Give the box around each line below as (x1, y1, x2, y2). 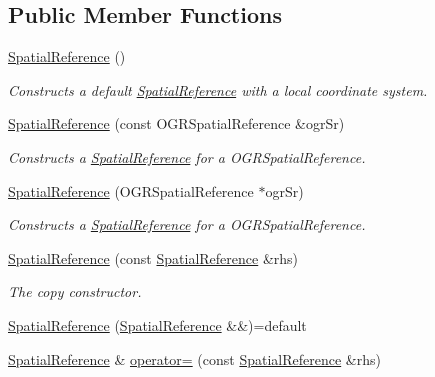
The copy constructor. (8, 281, 142, 302)
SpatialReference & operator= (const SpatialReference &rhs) (8, 348, 381, 369)
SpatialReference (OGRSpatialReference (8, 180, 254, 201)
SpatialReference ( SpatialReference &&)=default (8, 314, 307, 335)
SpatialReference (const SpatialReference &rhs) (8, 247, 299, 268)
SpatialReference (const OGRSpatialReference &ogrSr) (8, 113, 345, 134)
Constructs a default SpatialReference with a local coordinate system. (8, 79, 428, 100)
